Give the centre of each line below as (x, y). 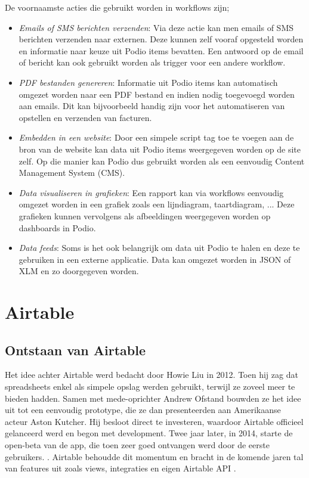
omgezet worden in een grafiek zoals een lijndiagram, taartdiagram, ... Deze (157, 204)
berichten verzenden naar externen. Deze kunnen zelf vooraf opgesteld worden (161, 39)
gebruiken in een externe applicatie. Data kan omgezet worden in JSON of (155, 259)
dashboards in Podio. (57, 227)
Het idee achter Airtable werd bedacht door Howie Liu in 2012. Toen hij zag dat (152, 375)
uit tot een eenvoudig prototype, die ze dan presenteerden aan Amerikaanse (143, 410)
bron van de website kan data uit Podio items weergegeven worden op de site (160, 149)
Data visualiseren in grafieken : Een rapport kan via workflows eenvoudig (151, 192)
